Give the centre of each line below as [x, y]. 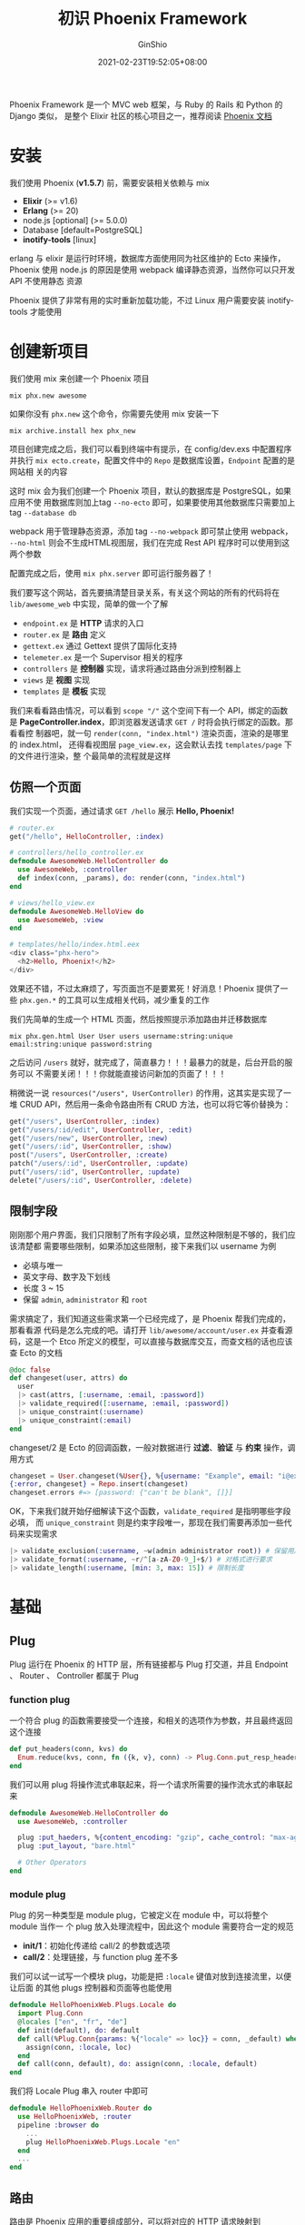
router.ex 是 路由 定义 [64, 634]
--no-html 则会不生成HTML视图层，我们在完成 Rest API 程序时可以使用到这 [150, 542]
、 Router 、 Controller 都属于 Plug [74, 1675]
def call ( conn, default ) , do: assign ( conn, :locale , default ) [138, 2064]
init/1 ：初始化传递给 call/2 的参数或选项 [96, 1946]
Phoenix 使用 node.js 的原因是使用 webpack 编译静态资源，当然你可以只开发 [152, 270]
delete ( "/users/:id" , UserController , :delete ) [101, 1180]
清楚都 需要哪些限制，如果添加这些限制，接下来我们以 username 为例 [147, 1245]
